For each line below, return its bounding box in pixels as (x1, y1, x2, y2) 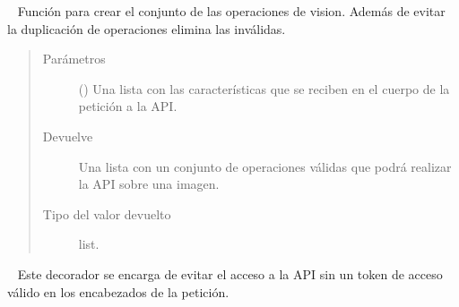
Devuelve (42, 126, 93, 145)
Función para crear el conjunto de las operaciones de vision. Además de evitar (17, 2, 446, 20)
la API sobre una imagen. (78, 175, 220, 193)
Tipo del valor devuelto (42, 204, 171, 223)
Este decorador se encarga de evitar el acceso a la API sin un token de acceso (17, 264, 443, 283)
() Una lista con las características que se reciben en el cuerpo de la (78, 79, 450, 98)
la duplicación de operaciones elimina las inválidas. (7, 19, 286, 38)
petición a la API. (78, 97, 178, 115)
